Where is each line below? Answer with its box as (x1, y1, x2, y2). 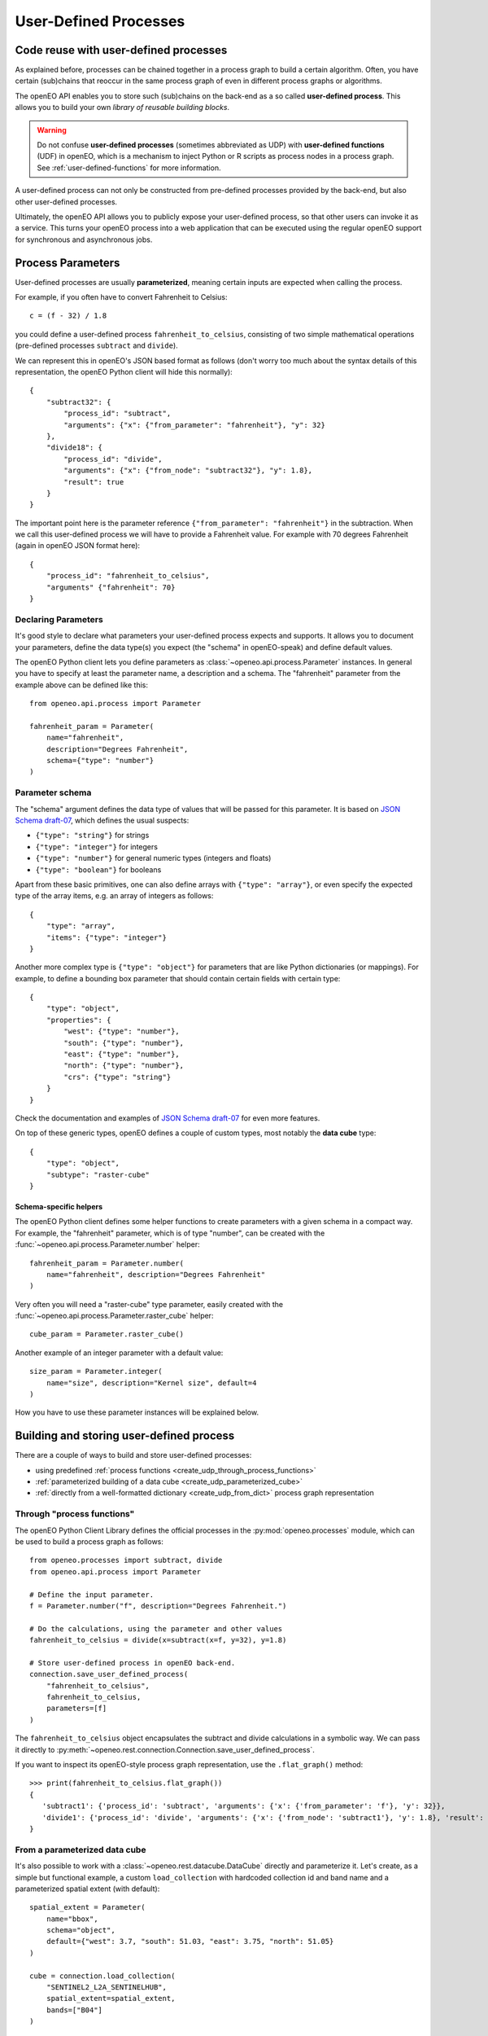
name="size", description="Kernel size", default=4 (46, 1378, 257, 1388)
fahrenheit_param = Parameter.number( (29, 1258, 185, 1268)
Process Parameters (15, 256, 120, 270)
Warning (37, 125, 67, 134)
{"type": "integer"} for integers (35, 841, 159, 851)
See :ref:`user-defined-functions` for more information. (37, 163, 221, 173)
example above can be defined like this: (15, 680, 148, 690)
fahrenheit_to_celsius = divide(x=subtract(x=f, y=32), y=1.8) (29, 1635, 287, 1645)
